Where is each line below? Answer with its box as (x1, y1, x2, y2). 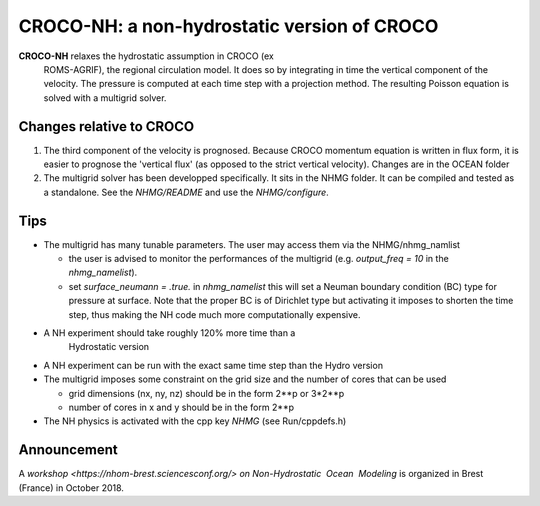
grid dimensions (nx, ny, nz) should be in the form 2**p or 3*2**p (68, 387, 345, 399)
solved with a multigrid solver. (43, 91, 167, 104)
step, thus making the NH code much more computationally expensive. (68, 308, 361, 320)
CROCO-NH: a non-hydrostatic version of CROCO (18, 15, 439, 37)
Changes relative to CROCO (18, 118, 195, 135)
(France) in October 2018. (18, 481, 125, 494)
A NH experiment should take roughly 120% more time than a (43, 327, 296, 339)
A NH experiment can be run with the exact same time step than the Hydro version (43, 359, 384, 371)
